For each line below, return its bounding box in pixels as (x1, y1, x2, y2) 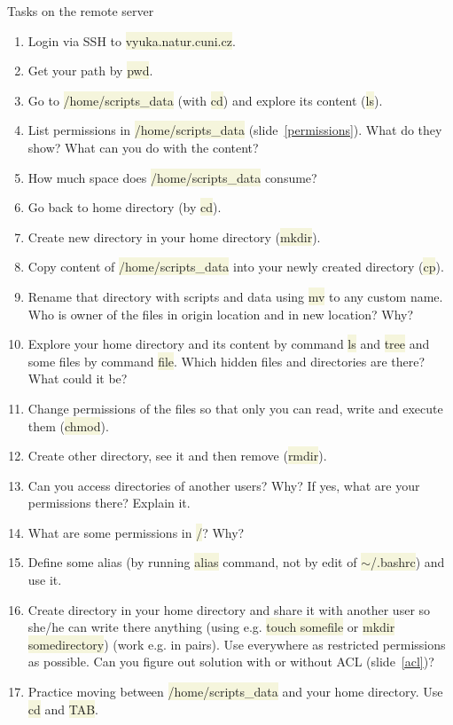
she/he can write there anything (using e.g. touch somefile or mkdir (27, 618, 395, 636)
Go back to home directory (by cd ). (27, 198, 222, 217)
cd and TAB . (27, 699, 98, 718)
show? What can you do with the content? (27, 138, 259, 156)
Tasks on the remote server (7, 2, 154, 20)
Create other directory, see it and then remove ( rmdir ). (27, 446, 327, 465)
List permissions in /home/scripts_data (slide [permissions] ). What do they (27, 121, 442, 139)
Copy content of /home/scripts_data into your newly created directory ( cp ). (27, 257, 444, 276)
